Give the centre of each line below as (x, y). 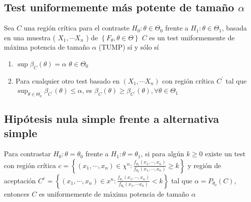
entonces (17, 193)
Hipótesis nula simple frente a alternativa (111, 118)
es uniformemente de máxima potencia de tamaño (114, 193)
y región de (204, 165)
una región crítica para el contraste (77, 28)
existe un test (225, 154)
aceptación (20, 180)
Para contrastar (28, 154)
